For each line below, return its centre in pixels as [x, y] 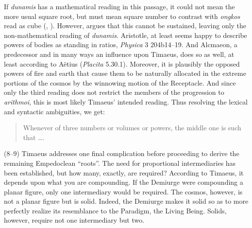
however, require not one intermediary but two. [74, 220]
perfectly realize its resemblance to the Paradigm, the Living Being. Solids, [115, 210]
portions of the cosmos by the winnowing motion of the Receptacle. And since [120, 82]
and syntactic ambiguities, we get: [54, 111]
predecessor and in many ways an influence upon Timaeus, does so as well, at [119, 54]
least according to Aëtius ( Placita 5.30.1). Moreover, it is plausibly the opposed [122, 63]
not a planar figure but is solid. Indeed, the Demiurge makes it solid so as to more [126, 201]
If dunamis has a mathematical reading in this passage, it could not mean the [119, 6]
